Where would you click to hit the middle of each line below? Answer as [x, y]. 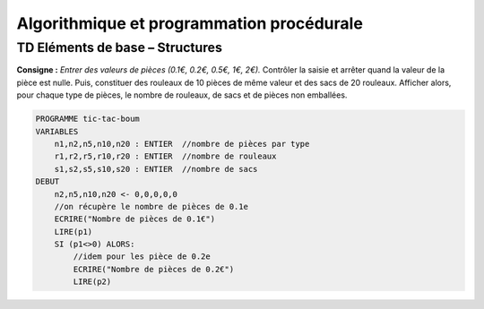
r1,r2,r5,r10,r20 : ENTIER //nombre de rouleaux [165, 156]
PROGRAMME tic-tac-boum [88, 119]
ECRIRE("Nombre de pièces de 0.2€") [154, 269]
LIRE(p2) [92, 282]
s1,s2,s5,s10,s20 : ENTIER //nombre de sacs [156, 169]
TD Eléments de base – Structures [120, 47]
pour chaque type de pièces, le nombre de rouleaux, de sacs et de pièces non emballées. [182, 95]
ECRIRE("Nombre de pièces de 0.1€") [134, 219]
